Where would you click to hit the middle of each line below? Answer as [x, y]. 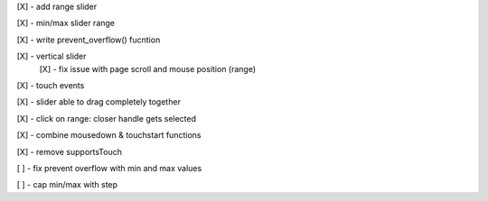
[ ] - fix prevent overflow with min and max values [109, 168]
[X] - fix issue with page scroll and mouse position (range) [148, 69]
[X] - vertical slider [52, 56]
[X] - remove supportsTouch [69, 151]
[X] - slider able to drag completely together [99, 102]
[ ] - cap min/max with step [67, 185]
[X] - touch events [51, 85]
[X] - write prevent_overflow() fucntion [89, 40]
